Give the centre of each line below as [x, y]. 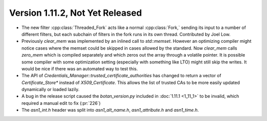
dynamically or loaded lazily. [50, 90]
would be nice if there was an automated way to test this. [80, 68]
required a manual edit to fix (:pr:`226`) [61, 103]
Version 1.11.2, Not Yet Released [75, 13]
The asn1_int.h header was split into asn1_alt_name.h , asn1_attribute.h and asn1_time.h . [110, 110]
